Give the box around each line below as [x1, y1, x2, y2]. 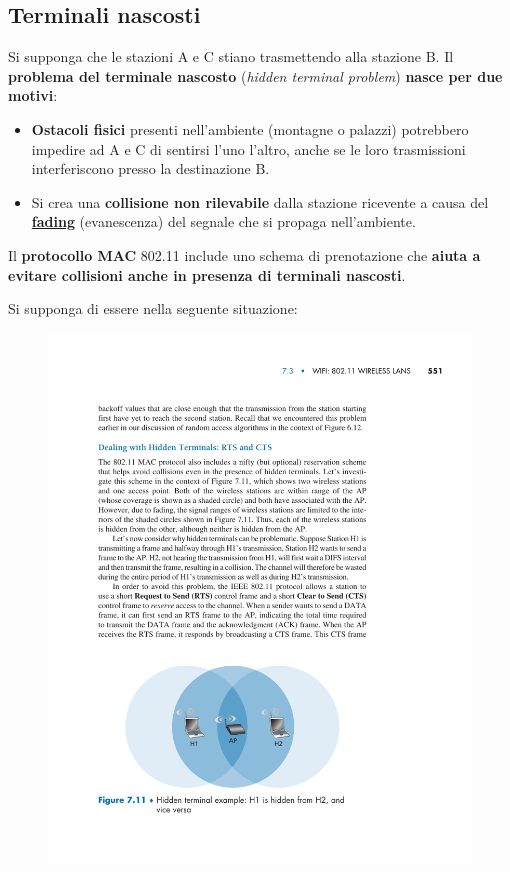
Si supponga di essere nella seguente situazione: [8, 298, 298, 319]
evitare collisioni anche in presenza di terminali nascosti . [8, 264, 406, 285]
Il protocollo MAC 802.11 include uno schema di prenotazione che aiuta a [8, 244, 481, 265]
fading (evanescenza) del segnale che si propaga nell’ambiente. [31, 211, 416, 232]
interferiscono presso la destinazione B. [31, 158, 270, 179]
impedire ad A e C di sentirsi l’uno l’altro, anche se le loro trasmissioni [31, 138, 466, 159]
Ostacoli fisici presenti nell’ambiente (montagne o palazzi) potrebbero [31, 118, 469, 139]
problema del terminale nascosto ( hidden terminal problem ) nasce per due [8, 65, 503, 86]
